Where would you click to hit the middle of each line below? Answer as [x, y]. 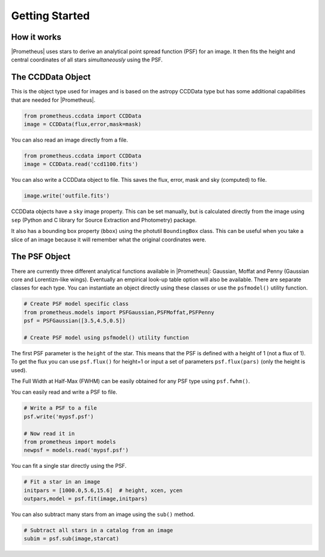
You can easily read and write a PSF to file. [64, 392]
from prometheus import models [70, 442]
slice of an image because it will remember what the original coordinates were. [109, 239]
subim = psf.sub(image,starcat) [72, 539]
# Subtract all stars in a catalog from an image [98, 531]
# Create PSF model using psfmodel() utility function [106, 338]
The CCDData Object [51, 77]
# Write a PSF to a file [60, 408]
